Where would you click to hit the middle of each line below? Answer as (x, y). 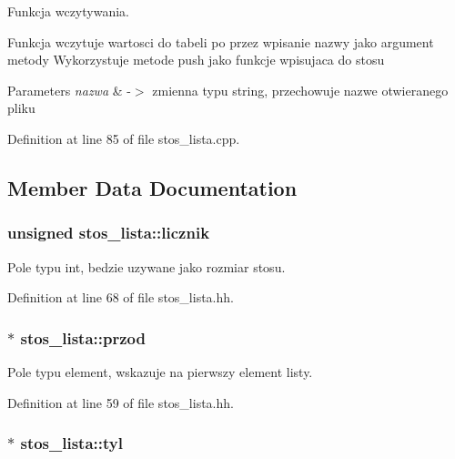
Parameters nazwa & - (69, 90)
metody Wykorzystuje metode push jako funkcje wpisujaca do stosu (196, 60)
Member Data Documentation (152, 187)
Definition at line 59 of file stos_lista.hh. (121, 402)
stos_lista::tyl (71, 443)
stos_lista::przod (83, 337)
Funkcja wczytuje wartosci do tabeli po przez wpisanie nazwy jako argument (221, 41)
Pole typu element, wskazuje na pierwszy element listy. (160, 371)
